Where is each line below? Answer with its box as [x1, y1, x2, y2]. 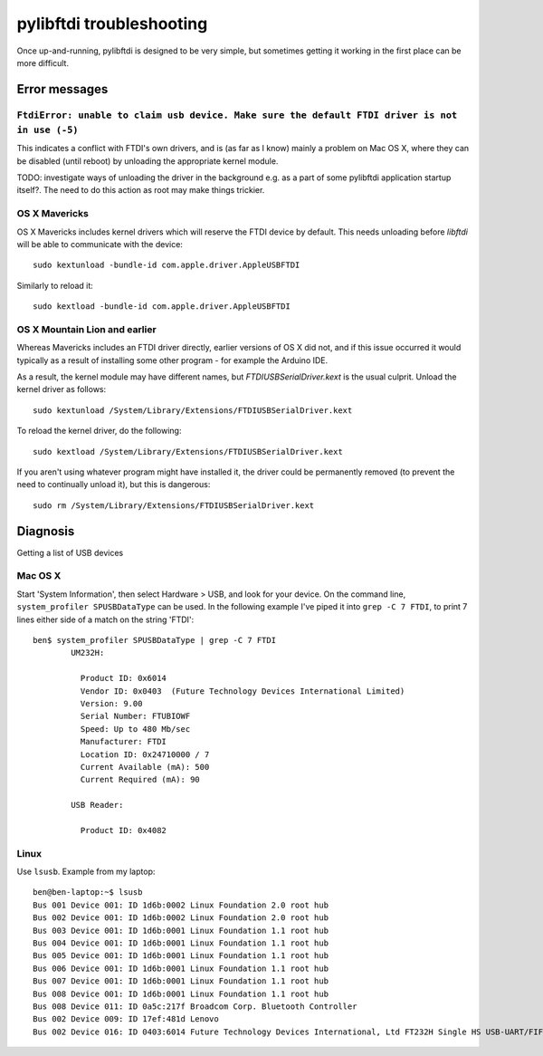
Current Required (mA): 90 [80, 774, 201, 785]
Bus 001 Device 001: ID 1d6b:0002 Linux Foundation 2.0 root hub [33, 899, 329, 910]
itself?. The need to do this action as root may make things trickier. [16, 185, 265, 196]
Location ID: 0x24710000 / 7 [80, 749, 210, 760]
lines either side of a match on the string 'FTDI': [16, 614, 195, 625]
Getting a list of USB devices [16, 547, 124, 558]
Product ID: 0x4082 [80, 825, 167, 835]
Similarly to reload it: [16, 280, 94, 291]
